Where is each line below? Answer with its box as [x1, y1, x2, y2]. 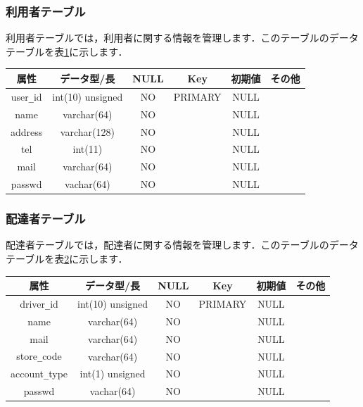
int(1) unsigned [79, 366, 146, 381]
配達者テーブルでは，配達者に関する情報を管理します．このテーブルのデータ [6, 237, 359, 252]
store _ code [16, 349, 62, 363]
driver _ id [20, 296, 58, 311]
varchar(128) [60, 124, 115, 139]
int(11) [72, 142, 103, 156]
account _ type [11, 366, 68, 381]
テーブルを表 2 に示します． [6, 251, 128, 265]
